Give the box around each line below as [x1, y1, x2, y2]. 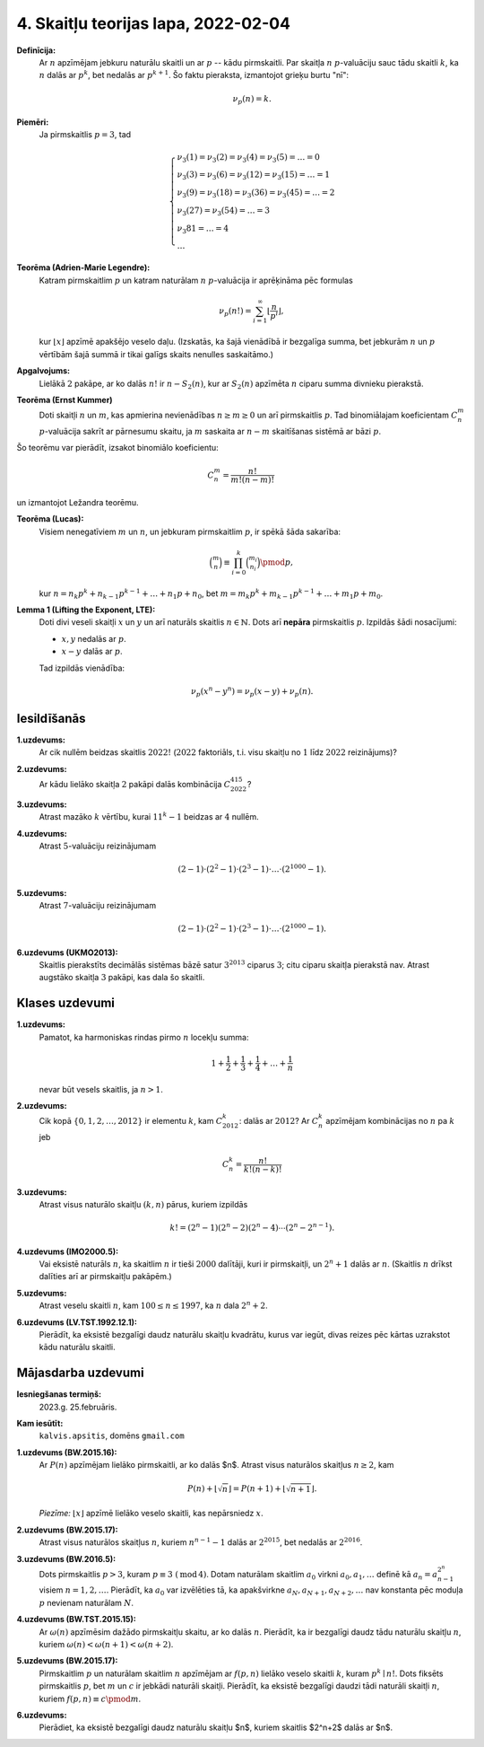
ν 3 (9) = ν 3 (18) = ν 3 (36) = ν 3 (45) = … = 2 [177, 188, 335, 199]
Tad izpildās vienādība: [39, 663, 125, 673]
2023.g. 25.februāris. [39, 1401, 117, 1412]
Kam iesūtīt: [16, 1418, 64, 1428]
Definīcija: [16, 45, 56, 56]
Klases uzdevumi [16, 996, 116, 1011]
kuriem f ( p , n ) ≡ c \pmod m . [39, 1693, 142, 1704]
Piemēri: [16, 117, 49, 127]
